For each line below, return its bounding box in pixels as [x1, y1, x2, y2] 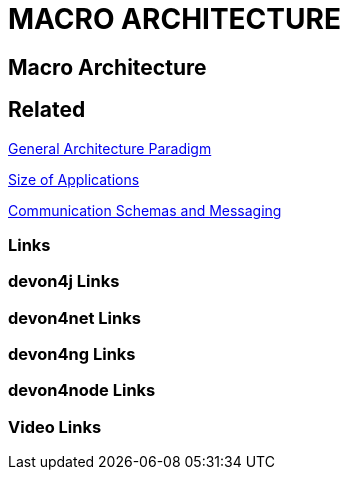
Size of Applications [8, 170, 140, 188]
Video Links [8, 416, 102, 437]
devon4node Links [8, 380, 156, 401]
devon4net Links [8, 307, 141, 328]
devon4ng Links [8, 344, 136, 365]
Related [8, 97, 86, 123]
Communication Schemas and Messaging [8, 201, 282, 219]
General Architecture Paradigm [8, 139, 212, 157]
